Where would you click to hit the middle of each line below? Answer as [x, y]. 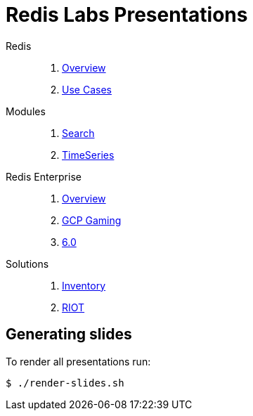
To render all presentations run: [78, 361]
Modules [26, 111]
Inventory [84, 285]
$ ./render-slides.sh [65, 383]
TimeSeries [88, 155]
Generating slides [69, 334]
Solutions [27, 264]
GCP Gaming [92, 220]
